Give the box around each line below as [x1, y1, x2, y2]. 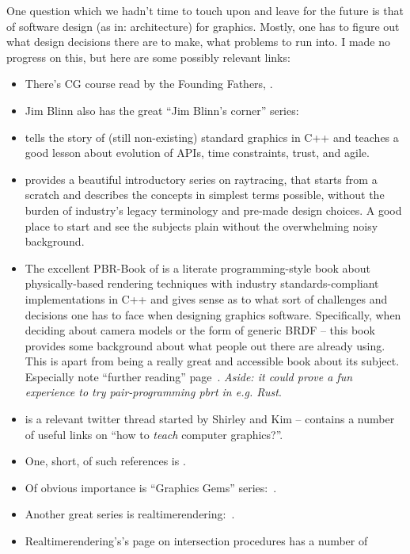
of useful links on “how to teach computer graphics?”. [25, 426, 283, 442]
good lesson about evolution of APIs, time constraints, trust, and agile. [25, 144, 370, 161]
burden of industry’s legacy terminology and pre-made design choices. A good [25, 201, 402, 218]
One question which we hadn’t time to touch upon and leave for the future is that [6, 2, 404, 18]
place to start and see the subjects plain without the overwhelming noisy [25, 217, 378, 234]
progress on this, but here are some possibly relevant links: [6, 48, 290, 65]
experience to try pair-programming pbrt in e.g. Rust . [25, 384, 282, 400]
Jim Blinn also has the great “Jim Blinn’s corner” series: [25, 101, 299, 118]
